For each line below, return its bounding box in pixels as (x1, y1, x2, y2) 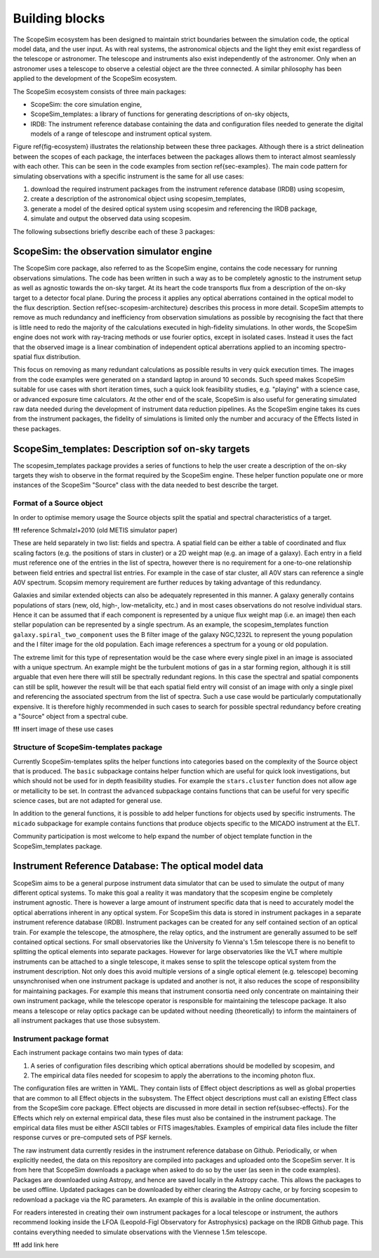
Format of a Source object (13, 499, 103, 509)
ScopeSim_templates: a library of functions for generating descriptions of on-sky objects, (30, 110, 290, 119)
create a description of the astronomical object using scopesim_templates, (30, 195, 246, 203)
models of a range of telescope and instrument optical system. (30, 130, 212, 138)
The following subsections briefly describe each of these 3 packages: (13, 227, 215, 235)
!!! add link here (13, 1240, 59, 1250)
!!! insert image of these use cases (13, 725, 114, 733)
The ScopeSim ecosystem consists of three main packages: (13, 87, 187, 96)
